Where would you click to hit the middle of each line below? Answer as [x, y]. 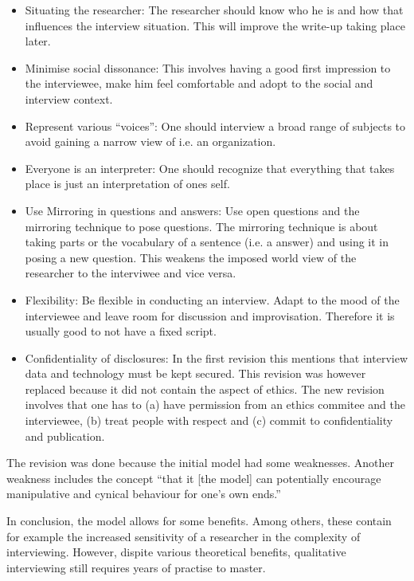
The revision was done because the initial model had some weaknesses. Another [201, 463]
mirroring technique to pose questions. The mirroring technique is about [201, 226]
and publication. [65, 436]
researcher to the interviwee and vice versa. [131, 273]
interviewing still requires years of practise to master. [136, 567]
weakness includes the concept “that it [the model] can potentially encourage [194, 478]
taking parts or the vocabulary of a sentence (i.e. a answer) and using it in [207, 242]
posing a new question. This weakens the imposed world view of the [191, 257]
